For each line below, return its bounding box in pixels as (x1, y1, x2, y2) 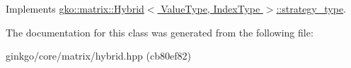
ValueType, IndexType (161, 1, 260, 15)
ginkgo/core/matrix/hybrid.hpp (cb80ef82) (6, 48, 191, 63)
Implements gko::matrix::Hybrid (6, 1, 144, 15)
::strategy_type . (276, 1, 347, 15)
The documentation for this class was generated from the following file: (6, 25, 313, 39)
